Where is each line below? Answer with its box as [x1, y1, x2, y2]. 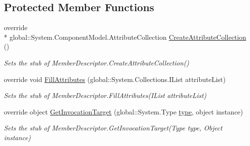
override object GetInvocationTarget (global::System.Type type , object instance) [4, 106, 243, 116]
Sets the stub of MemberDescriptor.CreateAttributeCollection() [4, 57, 189, 67]
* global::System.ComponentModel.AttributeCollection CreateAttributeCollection [4, 32, 246, 42]
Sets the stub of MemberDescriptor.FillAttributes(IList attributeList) [4, 90, 206, 100]
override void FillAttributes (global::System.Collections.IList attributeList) [4, 74, 226, 84]
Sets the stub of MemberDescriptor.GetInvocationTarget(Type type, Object [4, 123, 222, 133]
